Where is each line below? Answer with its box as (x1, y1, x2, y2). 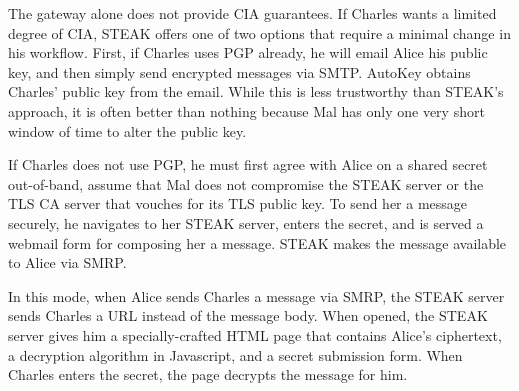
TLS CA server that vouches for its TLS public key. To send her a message (8, 193, 468, 214)
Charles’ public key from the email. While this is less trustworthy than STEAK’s (8, 81, 504, 102)
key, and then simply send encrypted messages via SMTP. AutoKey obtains (8, 61, 471, 82)
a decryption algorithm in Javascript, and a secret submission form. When (8, 344, 463, 365)
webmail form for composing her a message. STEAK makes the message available (8, 232, 507, 253)
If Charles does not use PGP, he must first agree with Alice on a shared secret (8, 154, 488, 175)
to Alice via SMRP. (8, 252, 127, 273)
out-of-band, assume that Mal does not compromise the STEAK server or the (8, 173, 484, 194)
